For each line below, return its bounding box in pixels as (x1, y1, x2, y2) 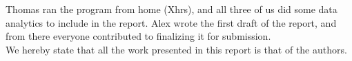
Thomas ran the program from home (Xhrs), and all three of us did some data (6, 2, 338, 16)
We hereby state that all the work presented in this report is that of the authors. (6, 42, 347, 56)
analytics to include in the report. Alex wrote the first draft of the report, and (6, 15, 337, 29)
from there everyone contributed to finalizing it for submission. (6, 29, 271, 43)
